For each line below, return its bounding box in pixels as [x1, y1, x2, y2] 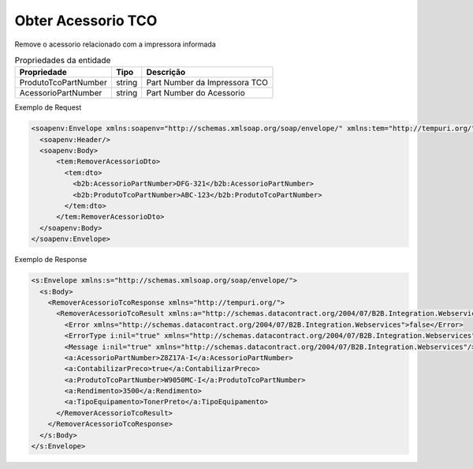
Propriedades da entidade [14, 55, 111, 66]
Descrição [146, 67, 186, 78]
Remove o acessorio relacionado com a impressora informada [14, 39, 216, 49]
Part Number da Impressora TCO [146, 77, 268, 88]
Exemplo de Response [14, 255, 88, 265]
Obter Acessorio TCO [14, 12, 158, 29]
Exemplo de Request [14, 103, 82, 112]
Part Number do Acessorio [146, 88, 246, 99]
